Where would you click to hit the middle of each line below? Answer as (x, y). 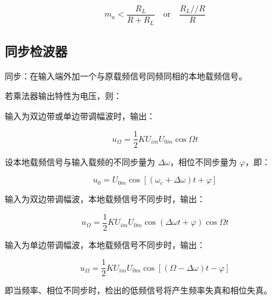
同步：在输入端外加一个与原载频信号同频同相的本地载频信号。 (126, 75)
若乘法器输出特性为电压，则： (63, 96)
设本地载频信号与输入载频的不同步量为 (80, 161)
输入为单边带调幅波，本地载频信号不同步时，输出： (105, 244)
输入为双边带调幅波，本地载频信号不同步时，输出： (105, 199)
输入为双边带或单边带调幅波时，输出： (80, 115)
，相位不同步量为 (204, 161)
